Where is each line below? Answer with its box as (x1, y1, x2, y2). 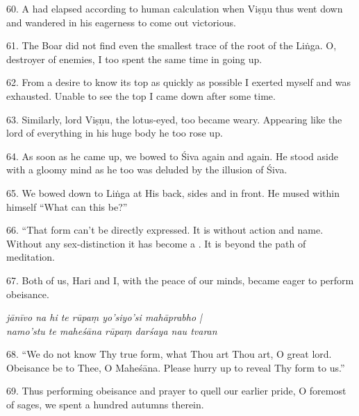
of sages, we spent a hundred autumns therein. (6, 397, 204, 412)
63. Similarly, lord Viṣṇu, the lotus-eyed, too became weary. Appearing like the (6, 112, 342, 126)
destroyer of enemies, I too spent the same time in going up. (6, 51, 262, 66)
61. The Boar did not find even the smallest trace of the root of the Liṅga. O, (6, 38, 337, 53)
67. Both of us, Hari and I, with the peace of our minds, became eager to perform (6, 272, 354, 287)
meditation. (6, 250, 56, 264)
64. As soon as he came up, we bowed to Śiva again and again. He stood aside (6, 148, 338, 163)
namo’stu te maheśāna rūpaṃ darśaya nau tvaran (6, 323, 217, 338)
